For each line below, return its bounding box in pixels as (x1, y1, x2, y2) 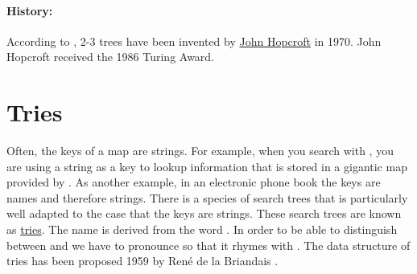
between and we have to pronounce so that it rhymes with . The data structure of (6, 236, 411, 253)
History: (6, 2, 53, 18)
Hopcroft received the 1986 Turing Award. (6, 48, 215, 65)
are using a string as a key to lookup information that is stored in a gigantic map (6, 157, 407, 174)
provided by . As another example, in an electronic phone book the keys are (6, 174, 381, 190)
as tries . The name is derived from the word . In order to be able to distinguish (6, 221, 398, 238)
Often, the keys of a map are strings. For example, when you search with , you (6, 142, 394, 159)
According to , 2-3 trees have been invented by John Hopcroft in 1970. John (6, 32, 382, 49)
